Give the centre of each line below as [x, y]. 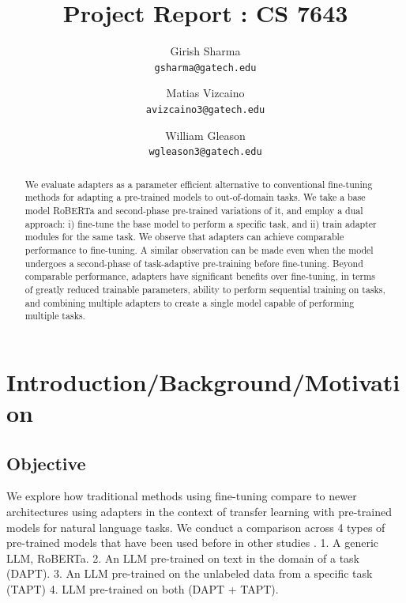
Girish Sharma [205, 51]
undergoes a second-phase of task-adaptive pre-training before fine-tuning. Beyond [194, 263]
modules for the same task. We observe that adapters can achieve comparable [184, 237]
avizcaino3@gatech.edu [205, 109]
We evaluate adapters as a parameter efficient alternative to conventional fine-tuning [199, 184]
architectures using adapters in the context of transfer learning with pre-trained [199, 512]
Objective [46, 463]
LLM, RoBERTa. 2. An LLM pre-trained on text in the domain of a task [183, 558]
